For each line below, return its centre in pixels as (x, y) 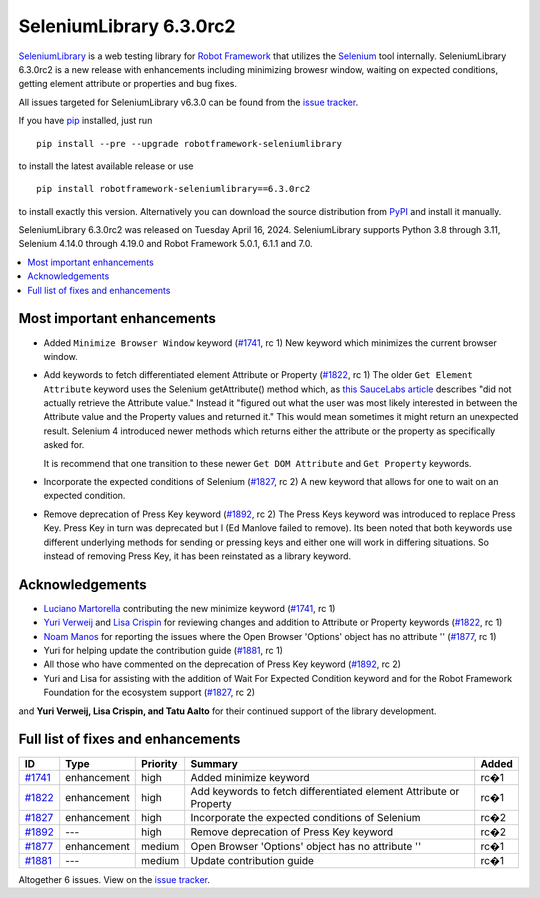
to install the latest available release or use (106, 166)
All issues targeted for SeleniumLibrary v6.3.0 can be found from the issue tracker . (188, 102)
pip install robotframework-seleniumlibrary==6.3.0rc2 (173, 189)
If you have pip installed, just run (85, 121)
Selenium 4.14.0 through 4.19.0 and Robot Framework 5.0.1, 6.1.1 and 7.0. (166, 244)
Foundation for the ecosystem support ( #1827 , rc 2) (149, 692)
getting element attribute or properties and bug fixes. (128, 84)
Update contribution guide (252, 860)
